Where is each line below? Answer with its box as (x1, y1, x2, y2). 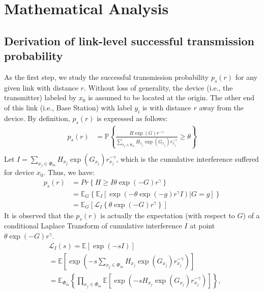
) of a (243, 210, 260, 220)
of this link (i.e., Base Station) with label (4, 102, 132, 112)
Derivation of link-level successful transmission (4, 33, 254, 48)
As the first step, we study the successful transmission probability (4, 71, 209, 82)
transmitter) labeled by (4, 92, 77, 103)
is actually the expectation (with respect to (100, 210, 235, 220)
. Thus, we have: (43, 167, 95, 178)
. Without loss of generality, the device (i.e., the (83, 82, 233, 93)
